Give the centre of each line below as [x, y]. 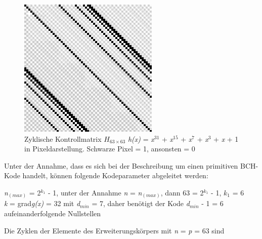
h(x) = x [141, 138]
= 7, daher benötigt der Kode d [141, 203]
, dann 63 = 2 [182, 192]
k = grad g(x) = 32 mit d [42, 203]
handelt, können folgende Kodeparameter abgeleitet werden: [115, 175]
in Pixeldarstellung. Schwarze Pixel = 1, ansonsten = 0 [110, 149]
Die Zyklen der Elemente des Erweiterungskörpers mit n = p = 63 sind [114, 230]
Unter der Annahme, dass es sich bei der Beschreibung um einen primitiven [121, 165]
